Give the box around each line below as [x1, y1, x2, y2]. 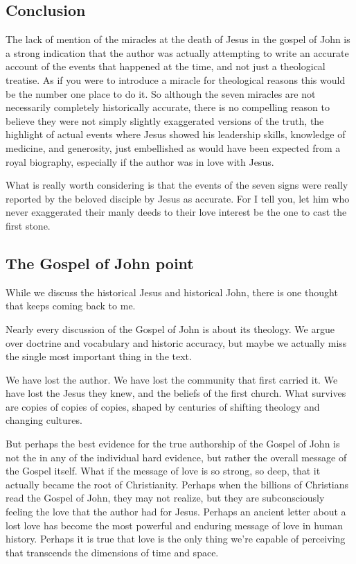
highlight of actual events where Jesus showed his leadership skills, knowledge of [6, 127, 346, 142]
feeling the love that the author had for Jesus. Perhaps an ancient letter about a [6, 504, 346, 519]
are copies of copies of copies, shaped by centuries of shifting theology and [6, 399, 320, 413]
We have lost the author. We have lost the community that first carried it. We [6, 372, 338, 386]
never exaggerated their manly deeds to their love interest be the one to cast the [6, 205, 347, 219]
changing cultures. [6, 413, 82, 427]
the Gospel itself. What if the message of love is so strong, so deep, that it [6, 463, 321, 478]
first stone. [6, 218, 51, 232]
